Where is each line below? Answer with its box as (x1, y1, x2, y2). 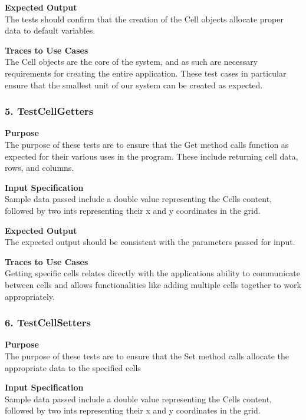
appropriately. (5, 290, 55, 302)
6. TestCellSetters (5, 315, 91, 330)
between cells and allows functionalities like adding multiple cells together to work (5, 278, 301, 290)
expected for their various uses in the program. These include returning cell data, (5, 150, 298, 162)
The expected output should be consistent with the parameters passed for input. (5, 236, 295, 248)
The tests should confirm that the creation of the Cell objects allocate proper (5, 12, 284, 25)
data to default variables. (5, 24, 96, 37)
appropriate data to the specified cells (5, 361, 141, 373)
